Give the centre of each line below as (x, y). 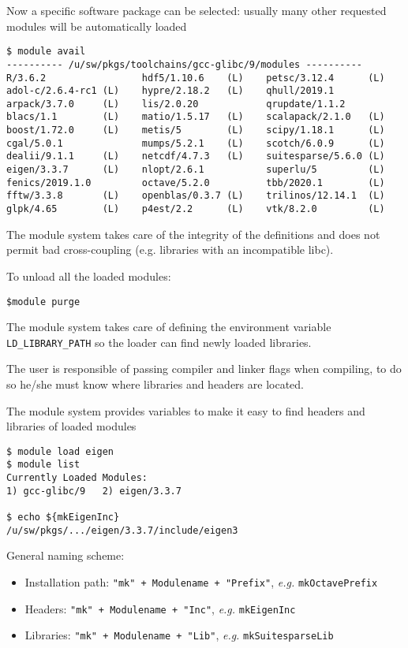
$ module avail (46, 52)
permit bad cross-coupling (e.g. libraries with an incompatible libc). (170, 250)
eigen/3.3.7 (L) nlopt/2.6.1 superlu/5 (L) (196, 170)
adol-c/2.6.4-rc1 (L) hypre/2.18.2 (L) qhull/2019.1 (170, 91)
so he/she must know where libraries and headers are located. (155, 384)
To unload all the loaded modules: (89, 276)
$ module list (43, 465)
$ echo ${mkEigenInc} (63, 518)
